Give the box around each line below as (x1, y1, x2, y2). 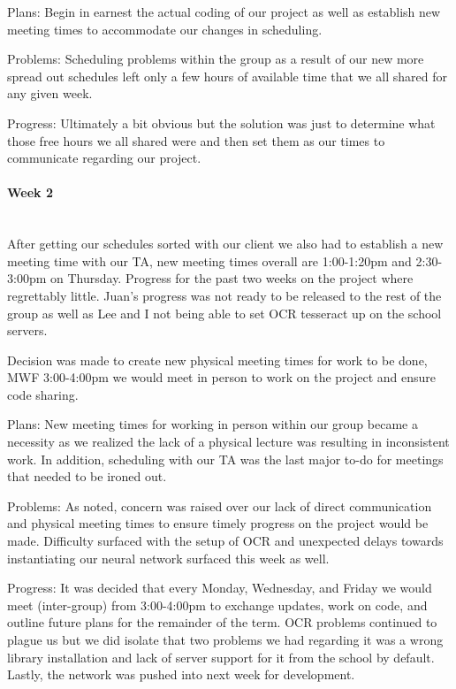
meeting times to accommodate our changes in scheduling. (7, 19, 323, 38)
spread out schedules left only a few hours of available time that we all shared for (7, 66, 447, 85)
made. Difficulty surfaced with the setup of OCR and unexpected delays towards (7, 532, 444, 550)
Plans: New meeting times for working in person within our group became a (7, 415, 418, 433)
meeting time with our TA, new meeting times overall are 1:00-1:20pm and (7, 251, 412, 270)
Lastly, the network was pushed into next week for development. (7, 665, 355, 684)
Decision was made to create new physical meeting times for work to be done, (7, 350, 428, 369)
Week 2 (7, 183, 53, 202)
